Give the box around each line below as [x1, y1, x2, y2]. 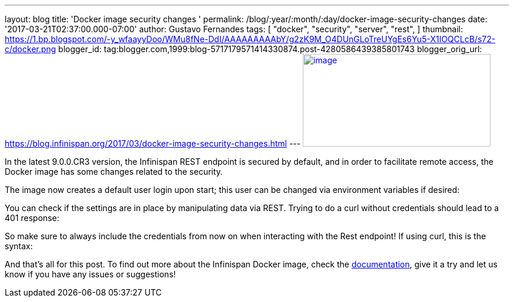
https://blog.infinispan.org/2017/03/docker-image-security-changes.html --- [5, 138, 301, 148]
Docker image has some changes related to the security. [5, 167, 223, 177]
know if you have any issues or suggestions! [5, 269, 176, 279]
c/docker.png [5, 44, 56, 54]
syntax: [5, 241, 33, 251]
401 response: [5, 213, 59, 223]
